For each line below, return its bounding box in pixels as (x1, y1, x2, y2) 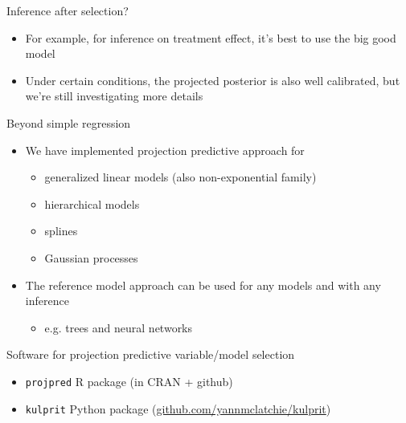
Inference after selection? (6, 2, 129, 18)
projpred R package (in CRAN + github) (25, 372, 233, 389)
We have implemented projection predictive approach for (25, 141, 305, 158)
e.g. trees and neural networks (44, 319, 193, 336)
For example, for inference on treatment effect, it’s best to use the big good (25, 29, 396, 46)
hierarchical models (44, 195, 140, 212)
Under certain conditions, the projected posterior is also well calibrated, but (25, 71, 400, 88)
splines (44, 222, 78, 239)
